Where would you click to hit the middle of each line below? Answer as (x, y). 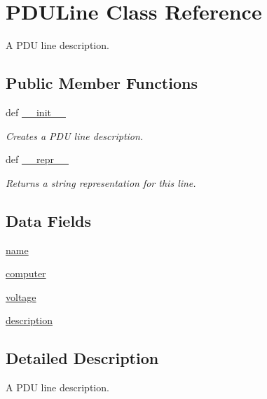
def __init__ (36, 112)
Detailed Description (82, 358)
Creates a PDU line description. (75, 135)
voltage (21, 296)
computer (26, 273)
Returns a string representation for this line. (101, 182)
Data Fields (49, 220)
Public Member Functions (102, 83)
